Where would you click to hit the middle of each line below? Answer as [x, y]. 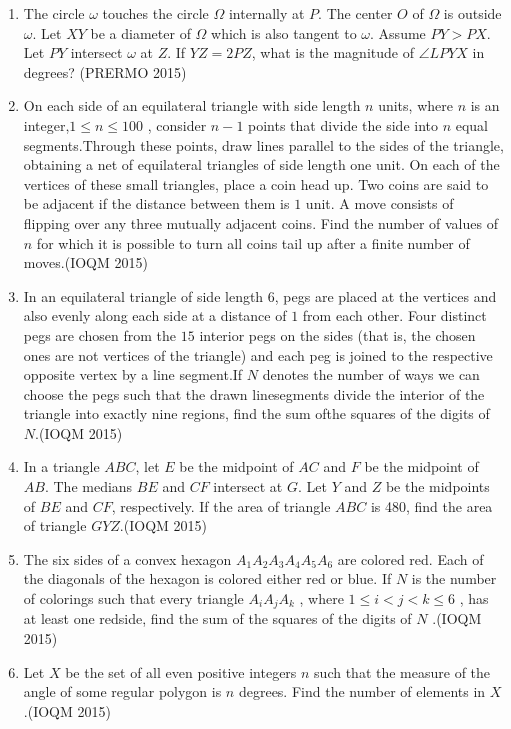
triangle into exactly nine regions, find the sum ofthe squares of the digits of [256, 413]
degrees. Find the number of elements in [362, 691]
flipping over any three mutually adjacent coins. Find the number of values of [260, 222]
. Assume [398, 32]
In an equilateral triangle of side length [143, 295]
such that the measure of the [402, 671]
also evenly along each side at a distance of [155, 315]
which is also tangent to [284, 32]
